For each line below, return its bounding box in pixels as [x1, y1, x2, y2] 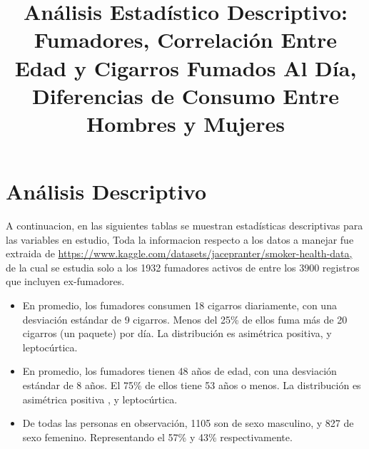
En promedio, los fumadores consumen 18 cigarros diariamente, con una [22, 298, 337, 313]
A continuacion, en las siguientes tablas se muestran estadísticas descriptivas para [6, 218, 363, 233]
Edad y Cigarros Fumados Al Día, [14, 53, 357, 82]
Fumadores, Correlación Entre [34, 25, 338, 54]
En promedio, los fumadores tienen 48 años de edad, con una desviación [22, 363, 337, 378]
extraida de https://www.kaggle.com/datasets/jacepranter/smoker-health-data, [6, 246, 353, 261]
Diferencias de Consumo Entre [31, 81, 340, 110]
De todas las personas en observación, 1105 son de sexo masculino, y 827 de [22, 416, 354, 430]
